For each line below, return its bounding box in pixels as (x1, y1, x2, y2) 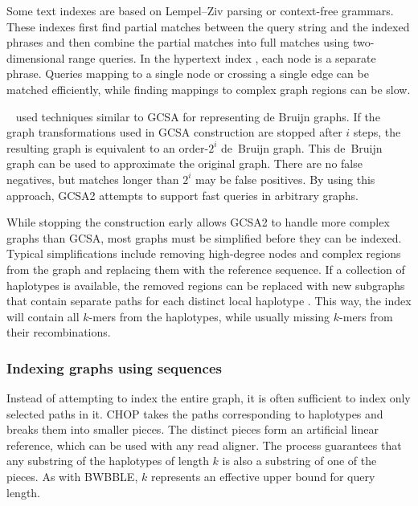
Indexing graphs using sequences (6, 357, 222, 377)
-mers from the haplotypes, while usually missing (88, 308, 330, 324)
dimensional (6, 49, 65, 66)
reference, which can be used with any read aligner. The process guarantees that (6, 436, 402, 453)
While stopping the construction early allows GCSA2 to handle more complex (6, 214, 390, 231)
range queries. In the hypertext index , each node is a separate (68, 49, 376, 66)
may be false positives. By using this (195, 170, 375, 187)
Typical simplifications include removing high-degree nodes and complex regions (6, 245, 401, 262)
